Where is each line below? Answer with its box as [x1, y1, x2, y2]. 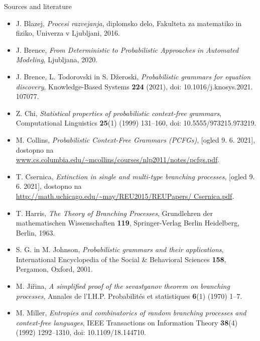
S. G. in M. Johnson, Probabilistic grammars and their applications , [16, 244, 224, 255]
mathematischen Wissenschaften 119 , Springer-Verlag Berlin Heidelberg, [16, 217, 240, 228]
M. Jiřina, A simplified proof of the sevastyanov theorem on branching [16, 281, 230, 291]
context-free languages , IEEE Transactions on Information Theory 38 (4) [16, 317, 238, 327]
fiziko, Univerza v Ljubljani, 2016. [16, 28, 120, 38]
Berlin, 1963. [16, 227, 55, 238]
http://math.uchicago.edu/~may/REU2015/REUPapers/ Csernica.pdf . [16, 190, 234, 201]
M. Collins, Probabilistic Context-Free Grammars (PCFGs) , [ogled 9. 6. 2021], [16, 134, 255, 145]
